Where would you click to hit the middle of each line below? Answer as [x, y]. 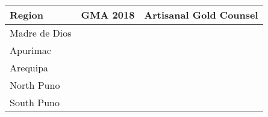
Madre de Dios [41, 33]
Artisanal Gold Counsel [201, 15]
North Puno [35, 85]
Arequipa [29, 67]
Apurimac [30, 50]
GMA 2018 [108, 15]
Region [26, 15]
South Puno [35, 102]
